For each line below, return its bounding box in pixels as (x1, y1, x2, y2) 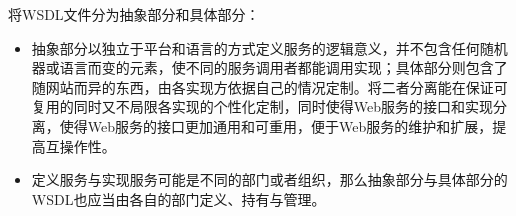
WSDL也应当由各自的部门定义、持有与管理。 (31, 188, 326, 209)
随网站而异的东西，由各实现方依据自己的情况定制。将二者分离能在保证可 (31, 76, 508, 97)
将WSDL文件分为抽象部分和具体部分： (8, 4, 260, 24)
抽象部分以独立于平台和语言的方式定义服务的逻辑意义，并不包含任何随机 (31, 37, 508, 58)
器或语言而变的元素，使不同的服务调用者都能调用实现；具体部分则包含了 (31, 57, 508, 78)
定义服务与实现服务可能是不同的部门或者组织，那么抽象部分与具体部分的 (31, 169, 508, 190)
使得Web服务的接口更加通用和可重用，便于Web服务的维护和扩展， (59, 115, 493, 136)
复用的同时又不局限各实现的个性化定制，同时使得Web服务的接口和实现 (31, 96, 494, 117)
